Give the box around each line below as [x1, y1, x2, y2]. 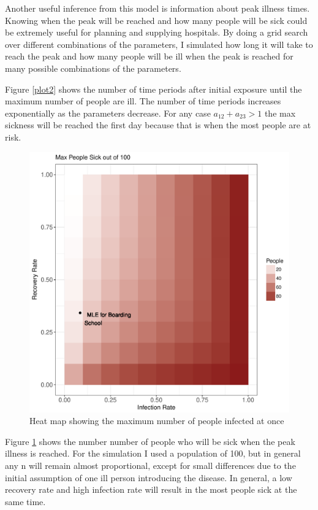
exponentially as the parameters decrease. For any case [5, 106, 211, 119]
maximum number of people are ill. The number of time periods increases [5, 95, 281, 107]
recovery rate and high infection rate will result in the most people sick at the [5, 483, 297, 496]
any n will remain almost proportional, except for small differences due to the [5, 458, 296, 471]
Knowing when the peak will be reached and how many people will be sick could [5, 14, 308, 26]
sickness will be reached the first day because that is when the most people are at [5, 118, 311, 131]
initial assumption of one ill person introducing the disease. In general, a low [5, 471, 292, 484]
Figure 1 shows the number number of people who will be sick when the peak [5, 435, 295, 447]
